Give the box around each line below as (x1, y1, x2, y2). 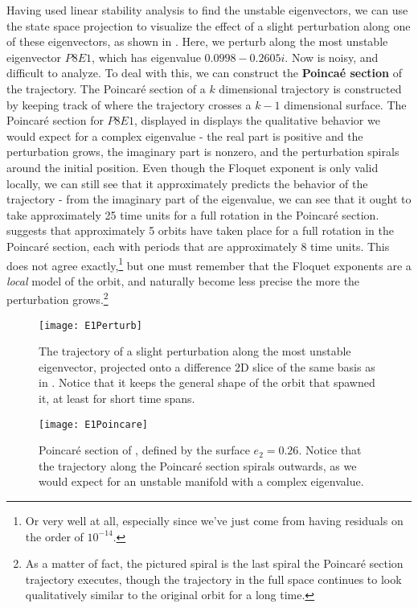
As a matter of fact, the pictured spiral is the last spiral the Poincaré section (25, 555, 404, 572)
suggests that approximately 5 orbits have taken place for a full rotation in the (6, 222, 394, 239)
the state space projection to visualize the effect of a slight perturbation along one (6, 17, 411, 34)
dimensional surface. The (284, 96, 407, 113)
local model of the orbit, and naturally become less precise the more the (6, 272, 360, 289)
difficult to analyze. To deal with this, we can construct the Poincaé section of (6, 64, 402, 81)
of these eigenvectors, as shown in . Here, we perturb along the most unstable (6, 33, 388, 50)
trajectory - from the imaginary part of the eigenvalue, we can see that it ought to (6, 191, 412, 207)
